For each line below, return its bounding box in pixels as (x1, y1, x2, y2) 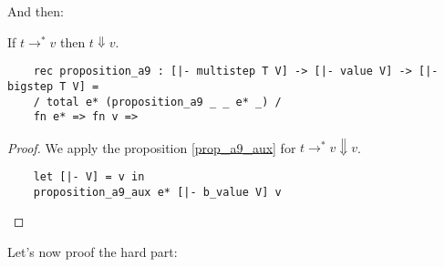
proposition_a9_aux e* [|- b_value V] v (33, 185, 282, 199)
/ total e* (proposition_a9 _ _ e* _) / (33, 95, 282, 108)
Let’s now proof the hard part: (7, 241, 178, 261)
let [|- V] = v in (33, 169, 145, 183)
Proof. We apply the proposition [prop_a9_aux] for (7, 138, 296, 157)
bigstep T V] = (7, 79, 99, 93)
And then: (7, 2, 64, 20)
